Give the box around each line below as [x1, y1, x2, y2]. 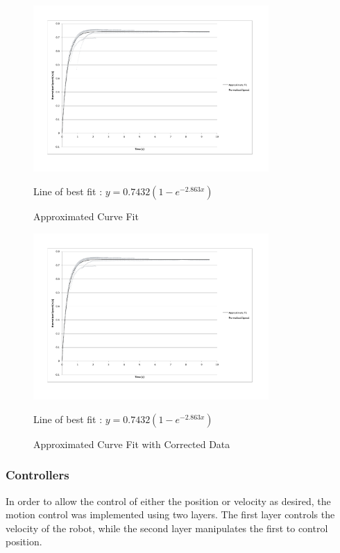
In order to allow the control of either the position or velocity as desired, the [6, 493, 331, 508]
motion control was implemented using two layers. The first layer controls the [6, 507, 335, 522]
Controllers [6, 466, 69, 484]
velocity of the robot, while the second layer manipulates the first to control [6, 520, 328, 535]
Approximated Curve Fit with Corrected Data [33, 436, 230, 451]
